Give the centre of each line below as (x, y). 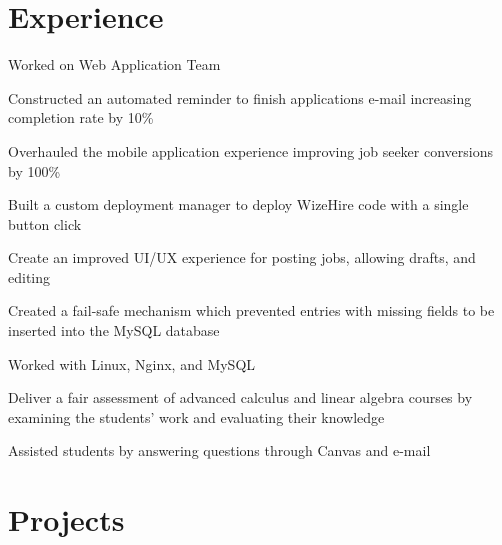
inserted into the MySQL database (114, 330)
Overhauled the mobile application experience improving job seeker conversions (250, 150)
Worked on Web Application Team (114, 64)
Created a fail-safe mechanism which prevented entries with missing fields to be (251, 310)
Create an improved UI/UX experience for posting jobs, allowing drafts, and (242, 257)
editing (29, 276)
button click (45, 223)
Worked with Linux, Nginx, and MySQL (132, 363)
